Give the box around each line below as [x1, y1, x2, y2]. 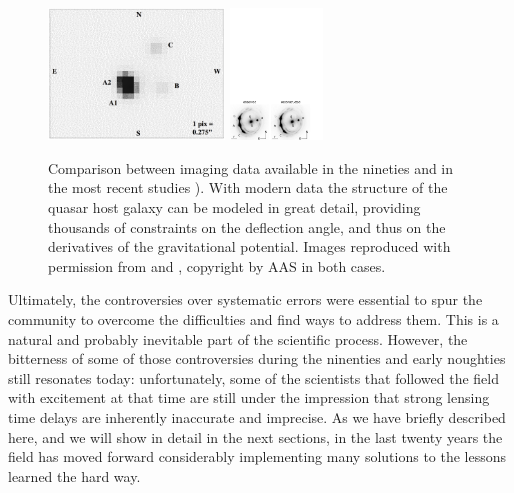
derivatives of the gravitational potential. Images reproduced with [48, 236, 451, 257]
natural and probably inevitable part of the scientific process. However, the [8, 328, 468, 349]
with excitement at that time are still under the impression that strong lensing [8, 387, 490, 408]
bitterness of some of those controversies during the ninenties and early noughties [8, 348, 506, 369]
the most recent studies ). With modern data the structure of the [48, 177, 448, 198]
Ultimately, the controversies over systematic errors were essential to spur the [8, 289, 483, 310]
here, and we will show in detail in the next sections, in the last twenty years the [8, 426, 503, 447]
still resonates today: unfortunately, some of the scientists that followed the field [8, 367, 500, 388]
